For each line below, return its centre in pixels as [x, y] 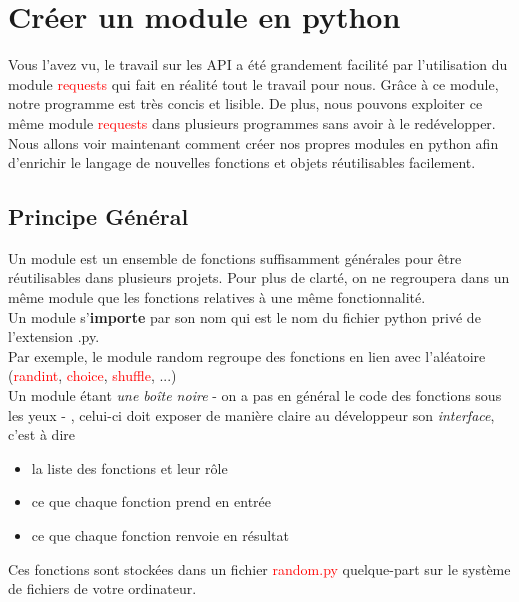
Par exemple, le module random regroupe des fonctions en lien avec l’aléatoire [247, 355]
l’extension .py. [54, 336]
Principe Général [98, 216]
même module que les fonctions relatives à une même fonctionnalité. [217, 297]
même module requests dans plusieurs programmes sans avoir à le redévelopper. [252, 122]
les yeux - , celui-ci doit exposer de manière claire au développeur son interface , [251, 414]
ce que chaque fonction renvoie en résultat [160, 535]
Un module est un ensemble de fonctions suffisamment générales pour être [235, 257]
